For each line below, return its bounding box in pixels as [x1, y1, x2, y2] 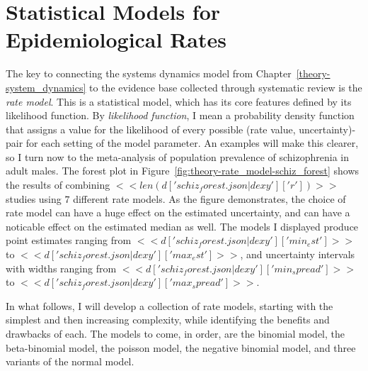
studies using [6, 191, 62, 206]
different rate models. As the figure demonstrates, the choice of [73, 191, 346, 206]
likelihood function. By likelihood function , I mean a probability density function [6, 108, 355, 123]
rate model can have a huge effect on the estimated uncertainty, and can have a [6, 205, 350, 220]
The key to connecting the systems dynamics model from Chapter [6, 66, 292, 81]
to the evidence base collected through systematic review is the [89, 79, 362, 94]
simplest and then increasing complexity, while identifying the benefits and [6, 312, 330, 327]
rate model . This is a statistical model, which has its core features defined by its [6, 94, 352, 109]
